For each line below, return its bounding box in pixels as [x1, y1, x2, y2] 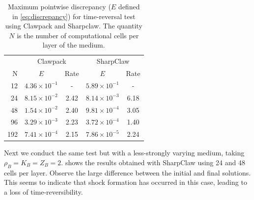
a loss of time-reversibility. [4, 186, 83, 197]
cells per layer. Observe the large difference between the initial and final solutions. [4, 167, 251, 177]
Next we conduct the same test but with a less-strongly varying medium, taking [4, 148, 245, 158]
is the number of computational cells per [17, 30, 139, 40]
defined [118, 1, 140, 11]
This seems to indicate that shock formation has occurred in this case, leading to [4, 177, 247, 187]
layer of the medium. [42, 40, 105, 50]
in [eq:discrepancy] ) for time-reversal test [12, 11, 136, 21]
